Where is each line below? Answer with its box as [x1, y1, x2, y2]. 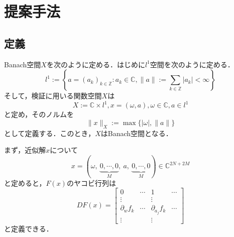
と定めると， [4, 177, 46, 188]
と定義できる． [4, 223, 53, 233]
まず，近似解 [4, 145, 46, 155]
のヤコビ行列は [66, 177, 116, 188]
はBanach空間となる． [100, 128, 173, 138]
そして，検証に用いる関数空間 [4, 90, 102, 101]
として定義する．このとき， [4, 128, 95, 138]
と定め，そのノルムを [4, 109, 74, 120]
